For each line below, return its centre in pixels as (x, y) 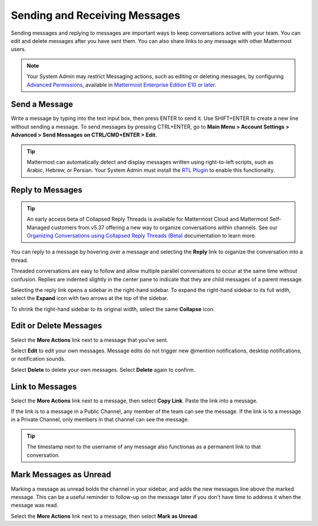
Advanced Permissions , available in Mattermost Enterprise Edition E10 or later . (122, 85)
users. (19, 49)
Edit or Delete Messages (57, 326)
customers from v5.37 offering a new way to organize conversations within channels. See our (164, 227)
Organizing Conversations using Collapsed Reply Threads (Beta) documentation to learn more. (141, 235)
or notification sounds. (38, 359)
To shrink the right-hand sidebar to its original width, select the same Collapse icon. (113, 309)
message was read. (35, 505)
